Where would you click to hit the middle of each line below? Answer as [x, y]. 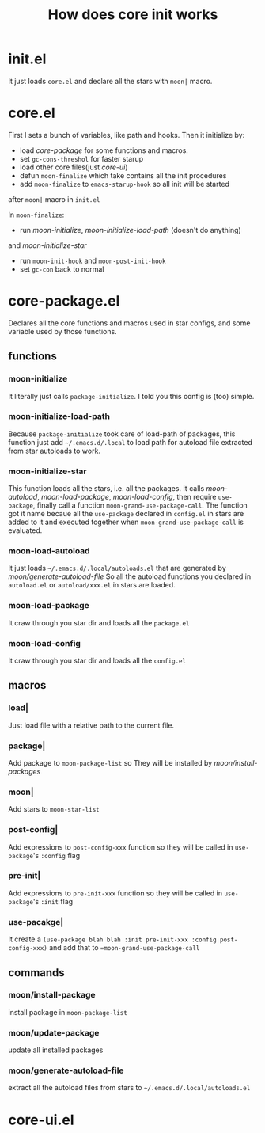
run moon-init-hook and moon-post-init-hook [93, 260]
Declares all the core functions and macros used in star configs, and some [129, 323]
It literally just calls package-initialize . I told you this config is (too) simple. [131, 396]
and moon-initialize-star [47, 245]
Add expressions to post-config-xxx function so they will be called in [121, 847]
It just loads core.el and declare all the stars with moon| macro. [110, 81]
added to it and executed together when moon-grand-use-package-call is [126, 522]
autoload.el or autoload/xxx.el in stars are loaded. [92, 585]
